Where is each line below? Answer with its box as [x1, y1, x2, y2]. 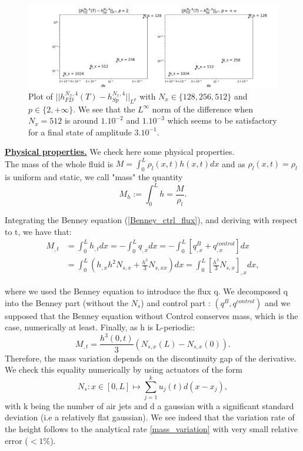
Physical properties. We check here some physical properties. [5, 145, 235, 158]
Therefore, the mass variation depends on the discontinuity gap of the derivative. [5, 351, 297, 364]
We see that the [78, 102, 135, 115]
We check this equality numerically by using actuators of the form [5, 363, 243, 376]
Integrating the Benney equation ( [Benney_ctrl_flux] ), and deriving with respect [5, 214, 298, 226]
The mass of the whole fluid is [5, 157, 114, 170]
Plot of [28, 89, 53, 102]
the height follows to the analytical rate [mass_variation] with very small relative [5, 423, 298, 435]
